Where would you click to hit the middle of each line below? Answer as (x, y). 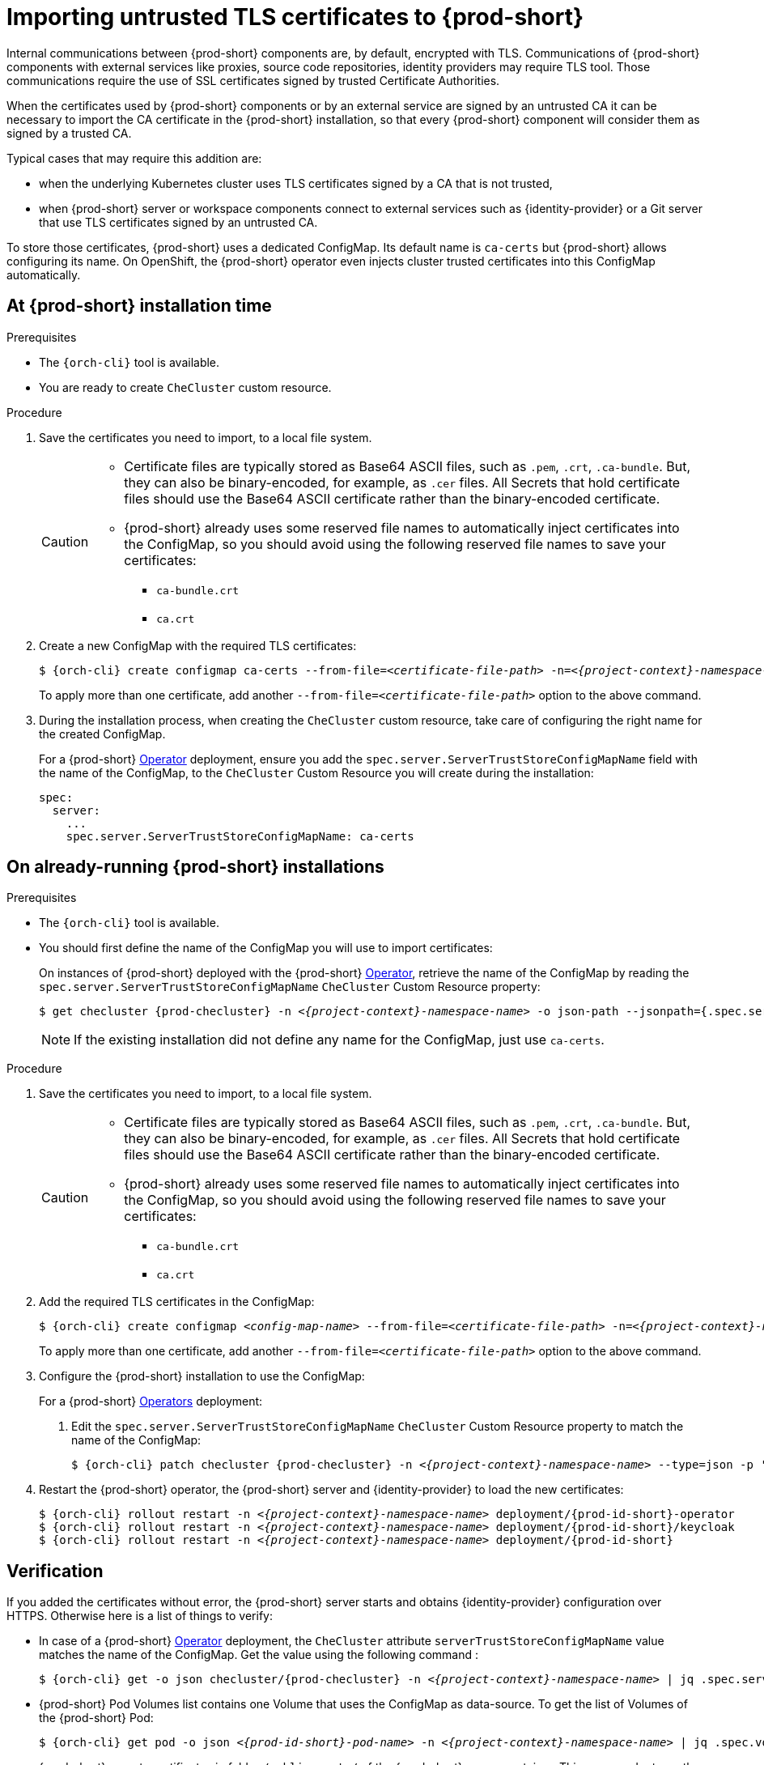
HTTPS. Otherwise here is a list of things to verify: (140, 1616)
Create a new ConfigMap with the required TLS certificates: (198, 645)
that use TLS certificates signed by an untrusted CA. (178, 222)
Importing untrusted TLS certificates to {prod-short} (295, 17)
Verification (55, 1571)
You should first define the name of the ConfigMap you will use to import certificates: (266, 948)
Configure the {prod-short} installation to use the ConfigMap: (202, 1376)
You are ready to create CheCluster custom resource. (185, 387)
